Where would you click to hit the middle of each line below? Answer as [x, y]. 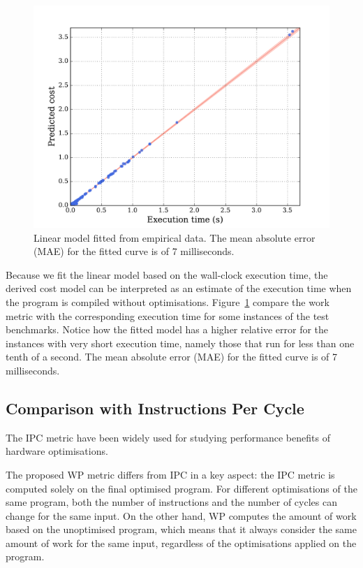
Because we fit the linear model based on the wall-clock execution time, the [167, 274]
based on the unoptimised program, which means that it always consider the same [181, 529]
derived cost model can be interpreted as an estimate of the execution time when [179, 288]
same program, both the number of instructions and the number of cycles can [171, 502]
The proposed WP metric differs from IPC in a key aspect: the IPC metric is [170, 474]
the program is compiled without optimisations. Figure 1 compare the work [168, 301]
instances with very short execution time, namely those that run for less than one [180, 343]
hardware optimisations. [57, 451]
